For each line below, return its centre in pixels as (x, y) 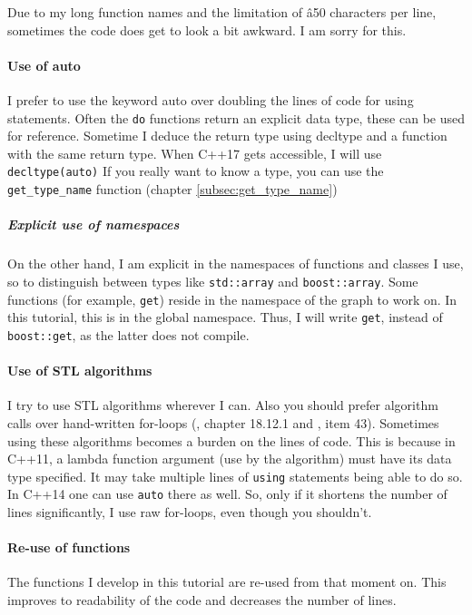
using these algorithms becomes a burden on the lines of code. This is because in (231, 440)
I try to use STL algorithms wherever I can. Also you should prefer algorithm (223, 405)
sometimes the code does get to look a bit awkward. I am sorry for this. (207, 29)
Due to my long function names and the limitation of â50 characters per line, (222, 12)
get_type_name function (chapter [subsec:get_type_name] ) (172, 189)
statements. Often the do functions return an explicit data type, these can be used (236, 117)
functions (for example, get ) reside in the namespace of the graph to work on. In (232, 299)
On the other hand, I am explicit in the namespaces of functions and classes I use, (236, 264)
